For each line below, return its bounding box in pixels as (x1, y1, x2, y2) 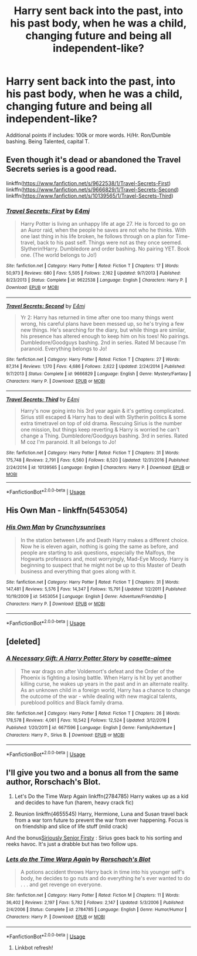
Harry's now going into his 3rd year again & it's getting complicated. (20, 407, 185, 415)
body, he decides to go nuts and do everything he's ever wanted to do (20, 874, 191, 881)
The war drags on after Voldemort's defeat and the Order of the (20, 667, 175, 674)
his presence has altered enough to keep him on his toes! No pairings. (20, 332, 190, 339)
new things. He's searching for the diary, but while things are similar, (20, 326, 186, 333)
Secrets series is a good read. (6, 164, 117, 174)
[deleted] (6, 637, 41, 647)
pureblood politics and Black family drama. (20, 698, 124, 706)
